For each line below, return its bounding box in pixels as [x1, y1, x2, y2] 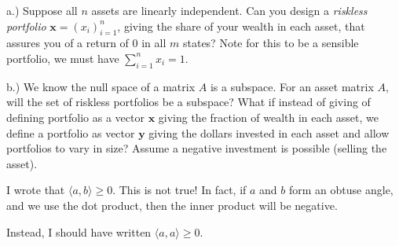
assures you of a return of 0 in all [6, 35, 167, 51]
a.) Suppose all [6, 2, 78, 18]
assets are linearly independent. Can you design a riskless [91, 2, 368, 18]
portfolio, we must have [6, 50, 119, 66]
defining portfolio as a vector [6, 108, 145, 125]
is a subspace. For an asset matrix [210, 78, 374, 94]
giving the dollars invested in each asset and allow [148, 124, 390, 141]
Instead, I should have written [6, 223, 152, 240]
